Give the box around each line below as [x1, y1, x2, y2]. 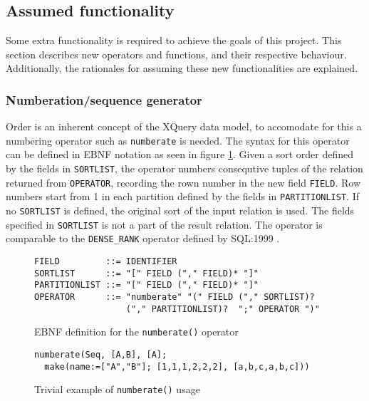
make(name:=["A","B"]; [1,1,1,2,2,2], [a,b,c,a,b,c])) [44, 361, 310, 372]
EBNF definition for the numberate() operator [34, 324, 239, 339]
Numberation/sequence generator [6, 90, 202, 108]
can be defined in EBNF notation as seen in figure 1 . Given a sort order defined [6, 147, 353, 162]
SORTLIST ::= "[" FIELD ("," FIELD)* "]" [34, 268, 259, 278]
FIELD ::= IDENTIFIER [34, 256, 177, 266]
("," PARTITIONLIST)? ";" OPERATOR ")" [125, 303, 320, 314]
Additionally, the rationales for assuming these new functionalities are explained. [6, 61, 358, 75]
